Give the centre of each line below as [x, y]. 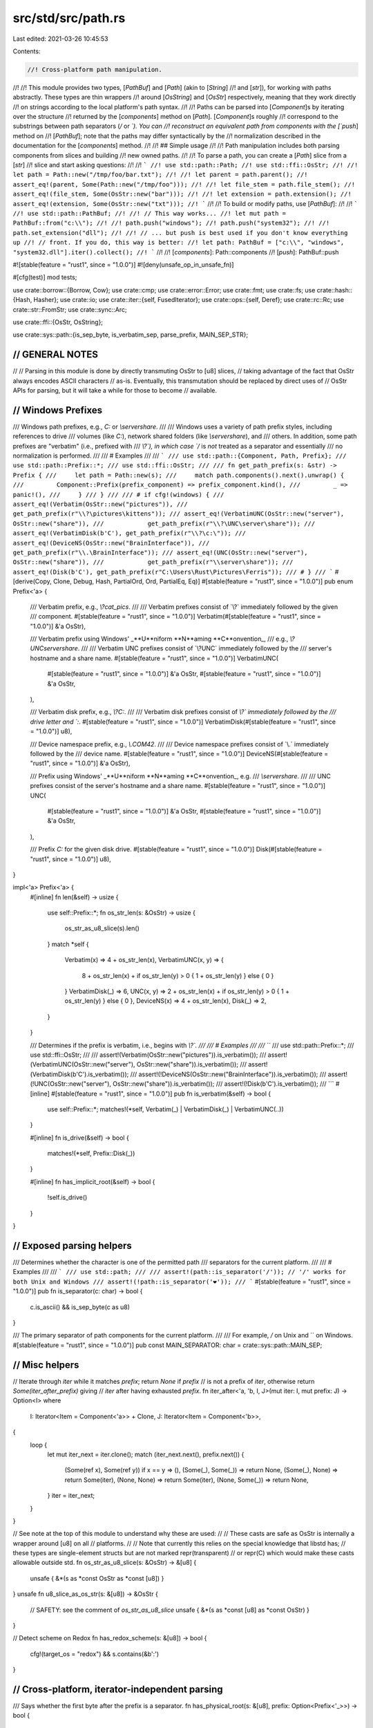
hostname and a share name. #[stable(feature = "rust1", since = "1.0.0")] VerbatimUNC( [154, 658]
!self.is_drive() [67, 1198]
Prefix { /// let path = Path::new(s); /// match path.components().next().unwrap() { [179, 475]
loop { [39, 1445]
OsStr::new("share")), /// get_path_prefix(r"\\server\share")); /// [153, 562]
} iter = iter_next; [71, 1496]
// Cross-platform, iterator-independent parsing [118, 1689]
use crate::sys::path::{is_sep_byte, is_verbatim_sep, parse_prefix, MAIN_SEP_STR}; [131, 335]
